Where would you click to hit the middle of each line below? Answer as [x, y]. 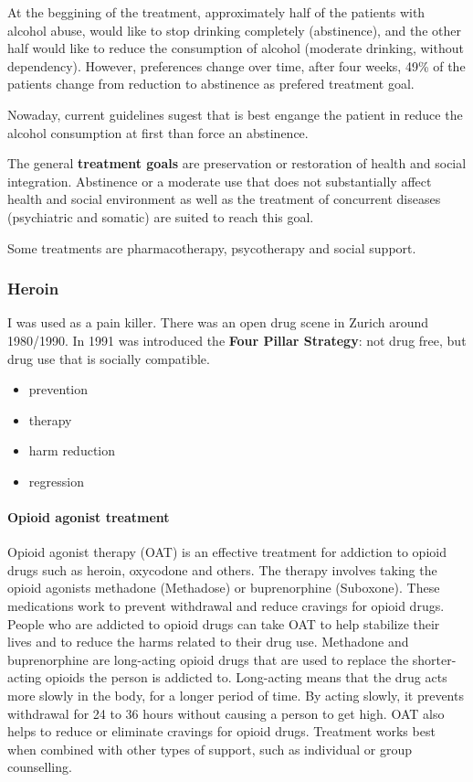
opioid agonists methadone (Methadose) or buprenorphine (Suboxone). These [224, 588]
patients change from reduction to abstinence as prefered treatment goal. [211, 84]
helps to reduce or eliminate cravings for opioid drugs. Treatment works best [221, 731]
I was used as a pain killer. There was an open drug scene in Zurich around [218, 322]
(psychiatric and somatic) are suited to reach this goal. [161, 216]
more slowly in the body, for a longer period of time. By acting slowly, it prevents [236, 696]
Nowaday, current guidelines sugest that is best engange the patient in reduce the [235, 114]
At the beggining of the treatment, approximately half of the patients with [216, 12]
